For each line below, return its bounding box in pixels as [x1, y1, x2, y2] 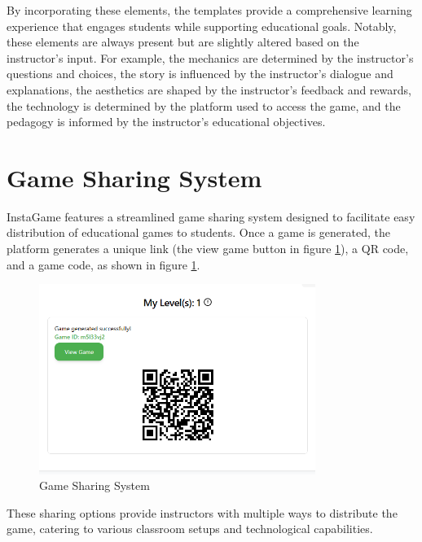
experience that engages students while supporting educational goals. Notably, [7, 17, 397, 34]
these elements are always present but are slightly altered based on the [7, 33, 359, 50]
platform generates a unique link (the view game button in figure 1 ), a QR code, [7, 240, 409, 257]
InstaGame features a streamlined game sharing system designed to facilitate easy [7, 208, 415, 225]
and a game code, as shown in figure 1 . [7, 256, 200, 273]
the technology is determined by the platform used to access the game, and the [7, 97, 401, 114]
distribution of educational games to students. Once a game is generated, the [7, 224, 391, 241]
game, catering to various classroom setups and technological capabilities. [7, 520, 373, 537]
